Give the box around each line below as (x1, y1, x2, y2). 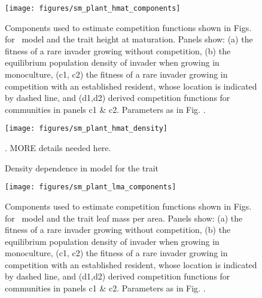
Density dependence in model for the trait (5, 161, 159, 174)
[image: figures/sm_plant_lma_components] (5, 183, 176, 192)
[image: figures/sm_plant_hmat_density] (5, 124, 168, 133)
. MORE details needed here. (5, 142, 111, 154)
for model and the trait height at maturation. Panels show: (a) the (5, 33, 253, 45)
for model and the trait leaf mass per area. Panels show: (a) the (5, 211, 243, 224)
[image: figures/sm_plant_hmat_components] (5, 4, 181, 13)
